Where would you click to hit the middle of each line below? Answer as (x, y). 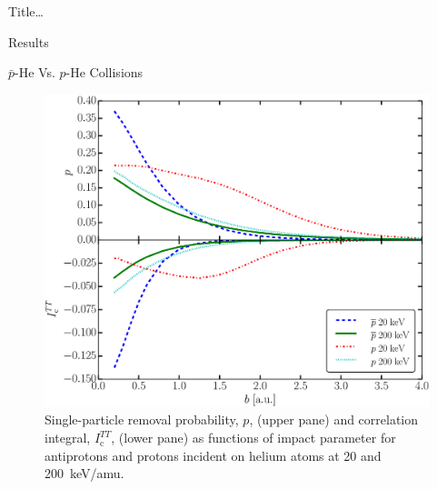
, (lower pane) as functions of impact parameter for (253, 438)
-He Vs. (35, 72)
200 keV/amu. (84, 473)
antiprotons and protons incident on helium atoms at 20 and (213, 455)
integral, (68, 438)
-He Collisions (104, 72)
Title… (26, 11)
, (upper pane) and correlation (334, 419)
